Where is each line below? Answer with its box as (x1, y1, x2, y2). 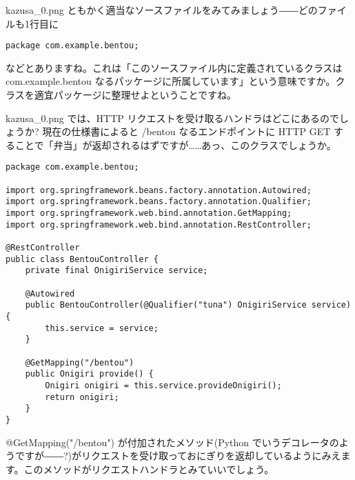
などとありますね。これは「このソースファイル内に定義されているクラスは (6, 60, 343, 74)
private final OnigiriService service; (25, 266, 208, 276)
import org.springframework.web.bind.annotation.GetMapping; (6, 208, 292, 219)
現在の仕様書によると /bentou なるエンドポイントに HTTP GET (42, 124, 331, 139)
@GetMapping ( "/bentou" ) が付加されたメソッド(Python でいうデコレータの (6, 434, 339, 449)
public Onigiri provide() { (25, 369, 154, 379)
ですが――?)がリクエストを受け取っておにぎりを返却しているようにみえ (14, 448, 341, 463)
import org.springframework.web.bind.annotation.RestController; (6, 219, 312, 230)
